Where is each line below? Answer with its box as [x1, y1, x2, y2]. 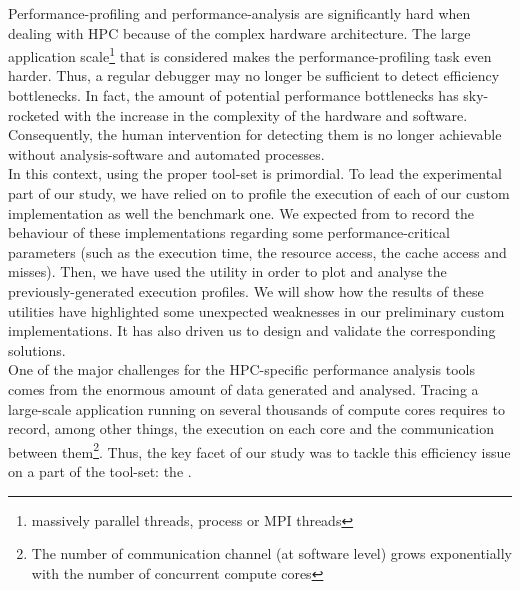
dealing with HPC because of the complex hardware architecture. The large [8, 22, 471, 43]
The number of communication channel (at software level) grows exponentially [31, 543, 512, 564]
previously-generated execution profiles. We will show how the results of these [8, 280, 484, 301]
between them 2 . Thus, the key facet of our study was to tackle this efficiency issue [8, 438, 511, 462]
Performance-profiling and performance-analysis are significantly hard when [8, 3, 471, 23]
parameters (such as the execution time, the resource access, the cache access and [8, 241, 507, 262]
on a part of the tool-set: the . [8, 460, 192, 481]
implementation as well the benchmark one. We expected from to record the [8, 202, 475, 223]
